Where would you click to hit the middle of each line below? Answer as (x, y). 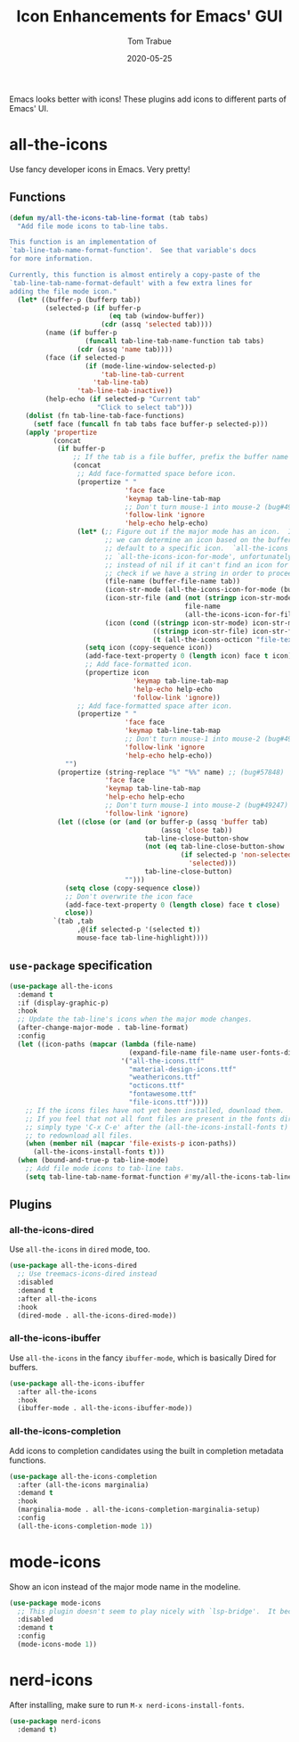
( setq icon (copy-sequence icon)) (149, 648)
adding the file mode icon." (63, 292)
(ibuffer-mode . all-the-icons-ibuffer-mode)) (105, 1409)
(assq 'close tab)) (197, 830)
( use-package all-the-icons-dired (73, 1266)
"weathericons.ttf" (165, 1077)
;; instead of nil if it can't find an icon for (197, 565)
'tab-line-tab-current (143, 374)
